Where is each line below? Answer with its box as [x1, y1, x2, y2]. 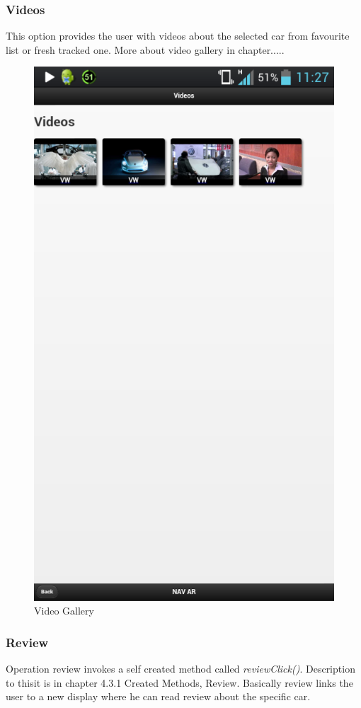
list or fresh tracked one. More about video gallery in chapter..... [6, 42, 285, 57]
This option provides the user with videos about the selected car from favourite [6, 28, 350, 43]
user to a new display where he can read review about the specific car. [6, 689, 311, 704]
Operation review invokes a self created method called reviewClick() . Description [6, 661, 355, 676]
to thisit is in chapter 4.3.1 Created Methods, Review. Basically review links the [6, 675, 353, 690]
